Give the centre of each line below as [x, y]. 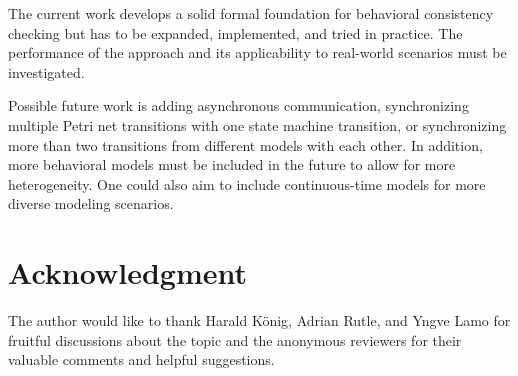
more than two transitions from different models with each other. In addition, [245, 144]
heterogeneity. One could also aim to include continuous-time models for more [247, 183]
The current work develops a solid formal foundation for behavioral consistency [251, 13]
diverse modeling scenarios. [91, 203]
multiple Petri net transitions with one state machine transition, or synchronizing [257, 124]
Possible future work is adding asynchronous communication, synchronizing [238, 105]
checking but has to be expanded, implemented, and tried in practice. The [235, 32]
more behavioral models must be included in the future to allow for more [232, 164]
